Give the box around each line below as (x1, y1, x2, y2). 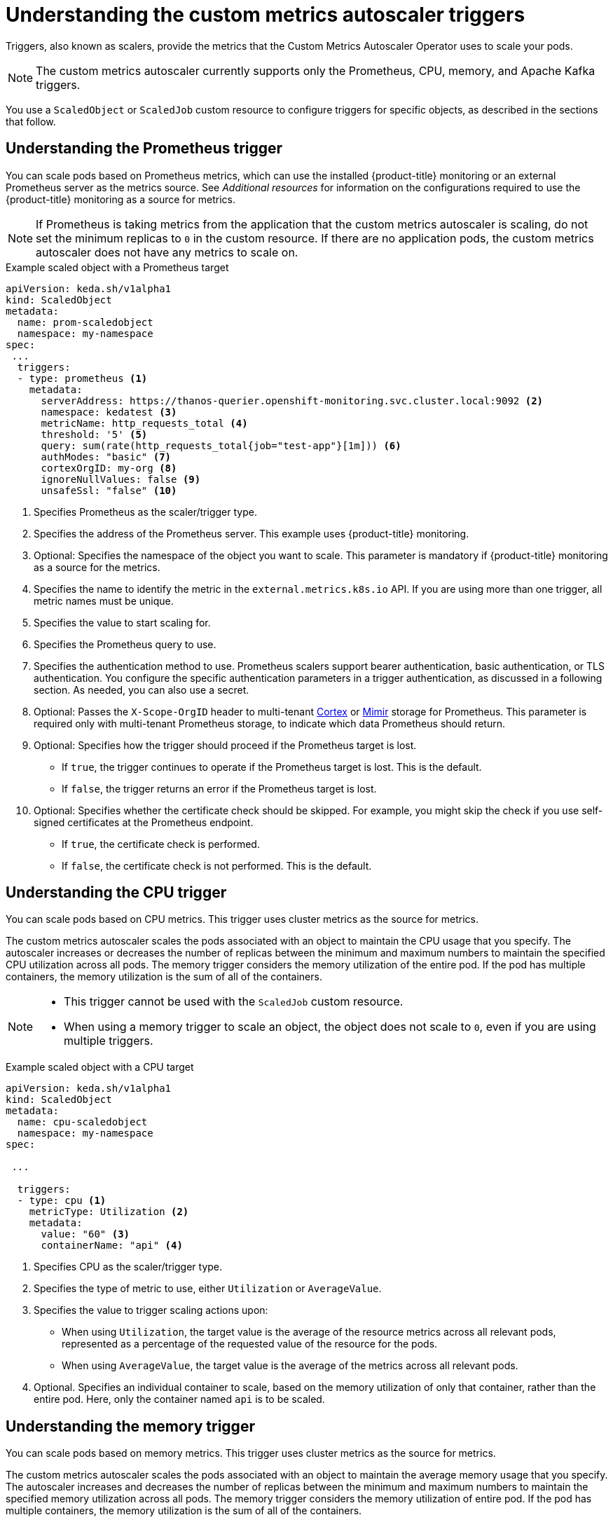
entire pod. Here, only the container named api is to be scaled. (34, 1393, 325, 1406)
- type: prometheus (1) (17, 372, 148, 384)
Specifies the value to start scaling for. (34, 616, 211, 629)
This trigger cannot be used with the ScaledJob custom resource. (64, 994, 404, 1009)
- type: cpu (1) (17, 1195, 106, 1207)
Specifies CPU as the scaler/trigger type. (34, 1261, 223, 1273)
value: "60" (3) (41, 1228, 130, 1240)
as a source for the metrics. (34, 561, 160, 573)
